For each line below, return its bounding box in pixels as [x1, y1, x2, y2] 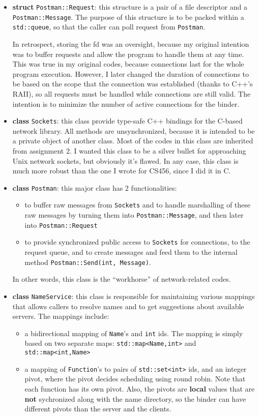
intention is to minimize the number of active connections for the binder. [12, 98, 240, 109]
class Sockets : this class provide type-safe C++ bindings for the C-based [12, 115, 243, 126]
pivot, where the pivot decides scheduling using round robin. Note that [24, 373, 246, 384]
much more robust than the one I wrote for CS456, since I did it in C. [12, 165, 231, 176]
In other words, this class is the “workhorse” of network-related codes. [12, 274, 231, 284]
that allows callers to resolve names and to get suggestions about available [12, 301, 244, 311]
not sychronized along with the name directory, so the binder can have [24, 393, 246, 404]
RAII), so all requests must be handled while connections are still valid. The [12, 88, 251, 99]
